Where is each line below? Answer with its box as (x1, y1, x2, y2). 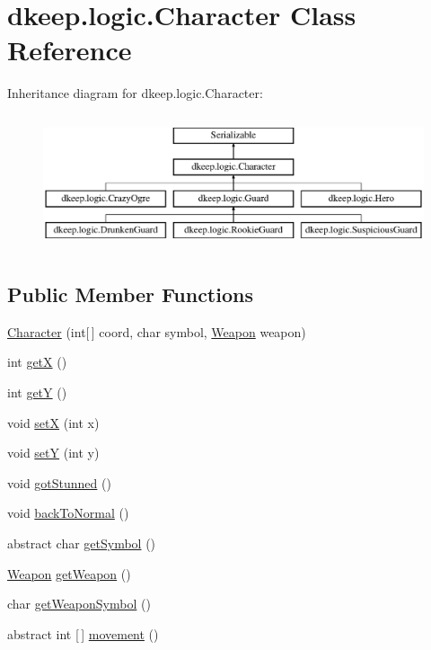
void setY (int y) (7, 443, 100, 462)
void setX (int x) (7, 413, 100, 432)
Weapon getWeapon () (7, 564, 131, 583)
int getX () (7, 352, 67, 371)
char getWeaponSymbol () (7, 594, 151, 613)
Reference (7, 31, 132, 68)
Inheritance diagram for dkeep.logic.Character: (7, 84, 263, 102)
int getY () (7, 383, 67, 402)
